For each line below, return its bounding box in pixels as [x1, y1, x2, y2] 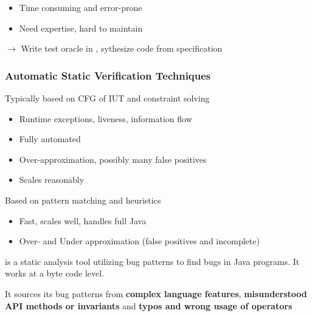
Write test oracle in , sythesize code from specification [21, 42, 223, 55]
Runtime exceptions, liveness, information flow [19, 112, 192, 125]
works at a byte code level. [5, 267, 105, 280]
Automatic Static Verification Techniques [5, 67, 211, 83]
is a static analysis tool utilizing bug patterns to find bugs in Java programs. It [5, 255, 300, 267]
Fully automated [19, 132, 81, 145]
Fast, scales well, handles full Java [19, 214, 147, 227]
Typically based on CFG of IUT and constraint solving [5, 92, 210, 104]
